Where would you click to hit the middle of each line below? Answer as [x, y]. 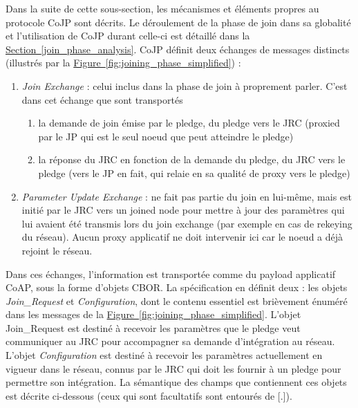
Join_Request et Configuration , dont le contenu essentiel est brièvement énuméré [177, 300]
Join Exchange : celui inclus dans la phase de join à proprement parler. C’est [185, 85]
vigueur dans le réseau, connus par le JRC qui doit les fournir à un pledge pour [173, 368]
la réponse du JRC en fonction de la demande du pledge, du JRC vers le [192, 159]
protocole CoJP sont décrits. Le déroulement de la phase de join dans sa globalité [178, 22]
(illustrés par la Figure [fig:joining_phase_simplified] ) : [123, 63]
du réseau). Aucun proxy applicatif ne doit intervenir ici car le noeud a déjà [182, 237]
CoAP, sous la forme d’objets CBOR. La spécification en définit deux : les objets [177, 287]
